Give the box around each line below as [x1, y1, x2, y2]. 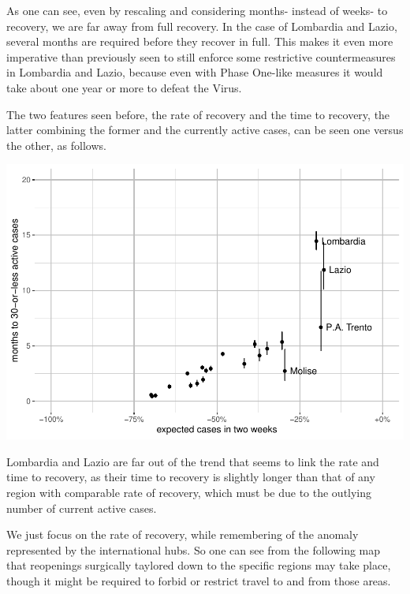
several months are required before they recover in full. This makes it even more [6, 33, 393, 50]
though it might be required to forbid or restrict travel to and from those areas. [6, 573, 391, 589]
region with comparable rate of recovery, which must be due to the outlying [6, 484, 372, 501]
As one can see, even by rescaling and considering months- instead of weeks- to [6, 2, 388, 18]
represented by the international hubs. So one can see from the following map [6, 541, 381, 558]
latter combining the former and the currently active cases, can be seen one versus [6, 121, 404, 138]
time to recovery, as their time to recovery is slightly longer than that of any [6, 469, 375, 485]
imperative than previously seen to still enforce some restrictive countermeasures [6, 48, 396, 65]
